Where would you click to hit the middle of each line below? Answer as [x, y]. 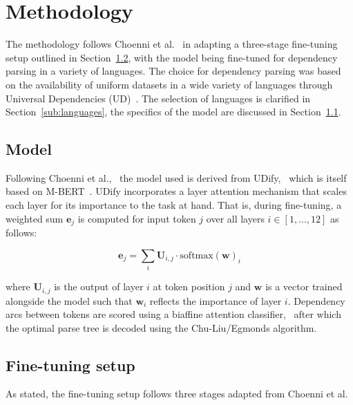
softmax [197, 255]
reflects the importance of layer [216, 300]
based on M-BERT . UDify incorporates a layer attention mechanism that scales [176, 191]
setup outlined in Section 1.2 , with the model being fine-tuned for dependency [172, 57]
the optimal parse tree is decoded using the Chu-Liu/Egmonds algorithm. [161, 327]
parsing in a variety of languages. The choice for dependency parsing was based [173, 71]
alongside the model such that [69, 300]
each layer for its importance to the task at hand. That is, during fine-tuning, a [174, 205]
